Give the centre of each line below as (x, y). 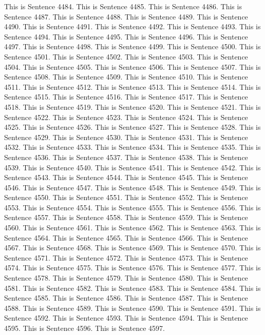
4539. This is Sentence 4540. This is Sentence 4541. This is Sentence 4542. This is (132, 167)
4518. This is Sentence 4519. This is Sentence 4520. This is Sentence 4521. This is (132, 106)
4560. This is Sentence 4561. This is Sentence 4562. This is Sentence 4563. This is (132, 228)
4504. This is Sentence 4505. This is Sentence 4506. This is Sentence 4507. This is (132, 66)
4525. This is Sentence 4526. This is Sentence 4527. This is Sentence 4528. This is (132, 127)
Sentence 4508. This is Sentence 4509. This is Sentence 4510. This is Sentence (126, 77)
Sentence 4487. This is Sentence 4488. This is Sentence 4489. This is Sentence (126, 16)
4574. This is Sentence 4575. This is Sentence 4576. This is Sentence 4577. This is (132, 268)
